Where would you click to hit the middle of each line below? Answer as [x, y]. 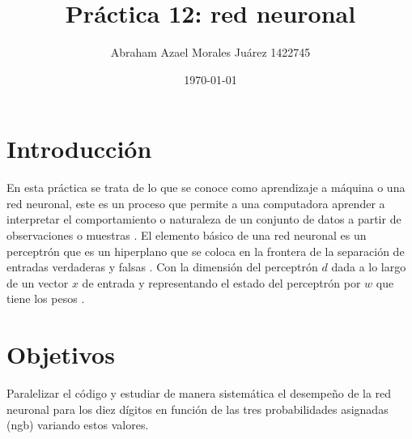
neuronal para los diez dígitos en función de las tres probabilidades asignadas [198, 409]
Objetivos [61, 354]
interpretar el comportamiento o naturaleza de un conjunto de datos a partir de [204, 219]
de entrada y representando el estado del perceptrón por [221, 282]
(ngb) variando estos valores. [78, 425]
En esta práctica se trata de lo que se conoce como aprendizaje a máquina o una [206, 188]
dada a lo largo [369, 267]
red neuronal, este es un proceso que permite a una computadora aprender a [196, 203]
